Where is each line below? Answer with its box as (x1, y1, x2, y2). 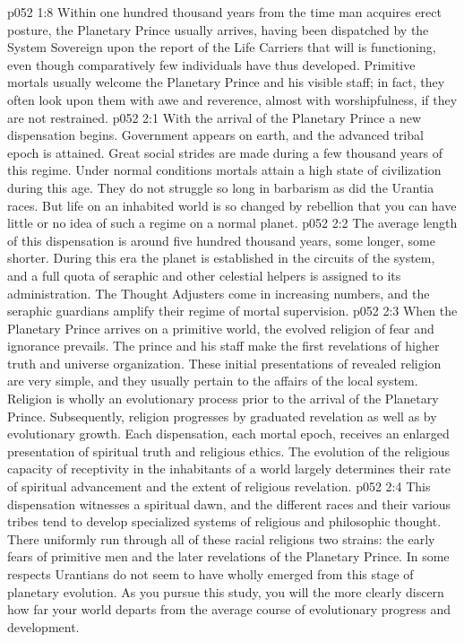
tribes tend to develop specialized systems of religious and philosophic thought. (7, 512, 442, 531)
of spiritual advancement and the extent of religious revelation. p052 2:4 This (7, 477, 431, 496)
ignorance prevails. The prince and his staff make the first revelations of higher (7, 336, 440, 355)
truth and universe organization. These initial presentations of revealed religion (7, 353, 442, 372)
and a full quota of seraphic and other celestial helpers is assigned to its (7, 265, 401, 284)
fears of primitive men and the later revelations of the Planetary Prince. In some (7, 547, 450, 566)
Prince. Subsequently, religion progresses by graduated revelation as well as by (7, 406, 437, 425)
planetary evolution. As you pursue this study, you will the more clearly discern (7, 582, 444, 601)
